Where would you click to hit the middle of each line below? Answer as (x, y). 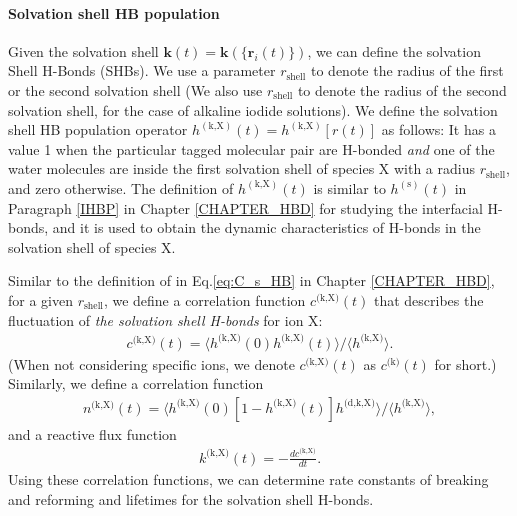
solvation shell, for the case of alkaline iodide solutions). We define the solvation (253, 109)
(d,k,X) (359, 403)
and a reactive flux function (92, 433)
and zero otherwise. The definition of (121, 187)
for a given (40, 299)
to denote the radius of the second (402, 89)
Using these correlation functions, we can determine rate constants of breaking (248, 479)
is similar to (349, 187)
